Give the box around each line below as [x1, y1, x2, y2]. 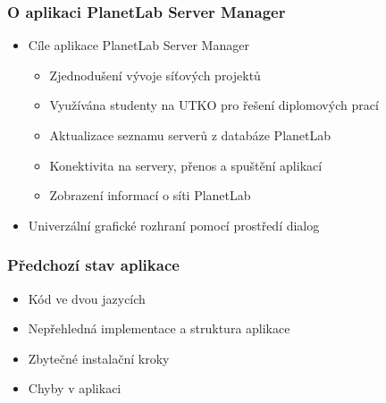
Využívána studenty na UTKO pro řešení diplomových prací [49, 96, 379, 114]
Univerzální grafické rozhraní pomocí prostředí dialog [28, 215, 320, 234]
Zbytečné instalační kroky [28, 348, 170, 367]
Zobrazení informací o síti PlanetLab [49, 186, 251, 205]
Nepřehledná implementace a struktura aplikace [28, 319, 290, 338]
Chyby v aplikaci [28, 379, 122, 398]
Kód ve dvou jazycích [28, 289, 146, 307]
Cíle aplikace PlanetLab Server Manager [28, 36, 249, 55]
